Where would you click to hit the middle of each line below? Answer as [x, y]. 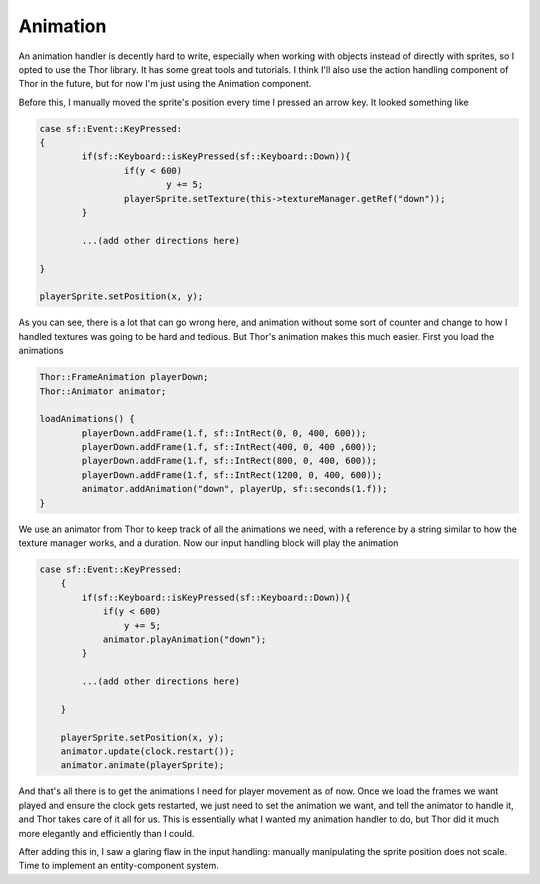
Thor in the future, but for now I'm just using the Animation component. [165, 84]
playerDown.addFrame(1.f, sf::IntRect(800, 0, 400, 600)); [229, 461]
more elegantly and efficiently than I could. [106, 833]
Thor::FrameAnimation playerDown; [124, 377]
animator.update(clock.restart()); [147, 751]
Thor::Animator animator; [103, 391]
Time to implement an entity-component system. [119, 866]
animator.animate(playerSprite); [142, 765]
